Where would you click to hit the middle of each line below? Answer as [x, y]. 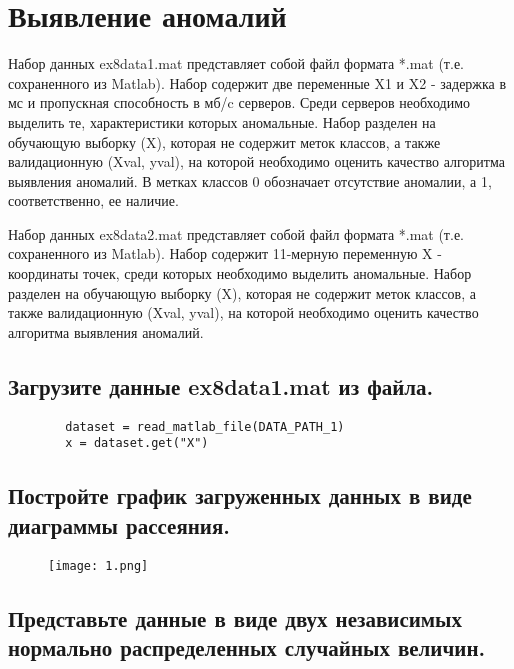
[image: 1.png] [98, 565]
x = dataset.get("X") [137, 443]
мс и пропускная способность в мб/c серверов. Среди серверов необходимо [239, 102]
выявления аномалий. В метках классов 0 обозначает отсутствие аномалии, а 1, [250, 180]
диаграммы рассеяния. [119, 524]
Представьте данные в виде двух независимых [235, 617]
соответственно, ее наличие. [93, 200]
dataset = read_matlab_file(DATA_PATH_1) [205, 426]
